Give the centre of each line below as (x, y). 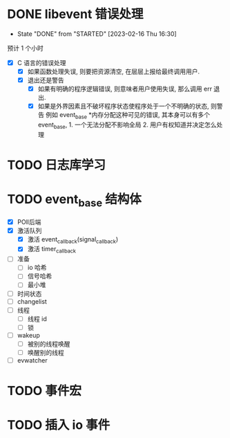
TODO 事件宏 (44, 391)
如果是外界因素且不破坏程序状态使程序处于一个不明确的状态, (123, 106)
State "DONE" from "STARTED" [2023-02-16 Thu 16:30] (97, 34)
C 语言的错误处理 (41, 62)
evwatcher (32, 361)
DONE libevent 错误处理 (75, 14)
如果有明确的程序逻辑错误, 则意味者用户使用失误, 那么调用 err (125, 89)
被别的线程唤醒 (49, 344)
